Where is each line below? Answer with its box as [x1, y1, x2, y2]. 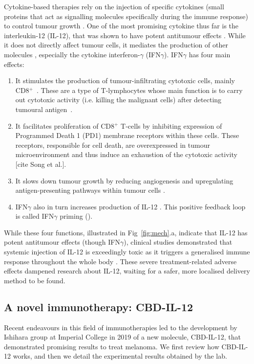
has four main [189, 49, 231, 59]
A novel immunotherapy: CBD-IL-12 [4, 299, 193, 314]
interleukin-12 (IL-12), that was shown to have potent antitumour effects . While [4, 30, 246, 40]
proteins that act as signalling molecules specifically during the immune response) [4, 11, 248, 21]
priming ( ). [60, 211, 93, 221]
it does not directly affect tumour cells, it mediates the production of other [4, 40, 228, 50]
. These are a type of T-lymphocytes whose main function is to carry [37, 85, 243, 95]
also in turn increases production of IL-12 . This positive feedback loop [33, 201, 246, 211]
